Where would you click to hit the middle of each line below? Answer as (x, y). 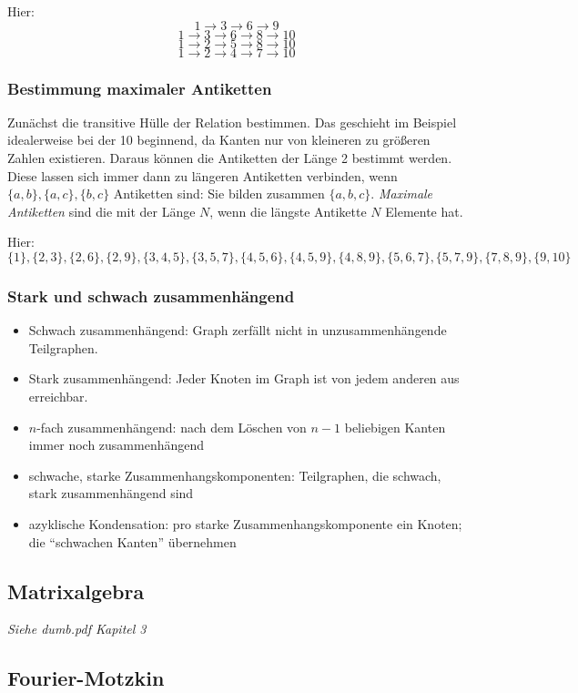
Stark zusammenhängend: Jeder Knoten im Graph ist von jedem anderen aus (244, 378)
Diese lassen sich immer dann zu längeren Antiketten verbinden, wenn (203, 175)
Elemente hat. (424, 211)
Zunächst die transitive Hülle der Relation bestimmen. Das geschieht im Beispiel (232, 122)
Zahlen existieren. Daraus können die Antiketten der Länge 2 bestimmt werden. (230, 158)
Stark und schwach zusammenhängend (151, 296)
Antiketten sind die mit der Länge (101, 211)
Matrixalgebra (76, 591)
